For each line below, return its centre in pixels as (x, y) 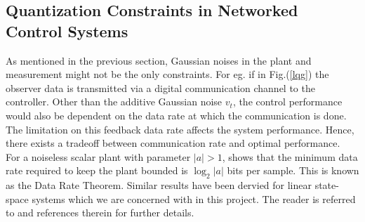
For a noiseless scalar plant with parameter (98, 156)
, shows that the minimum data (290, 156)
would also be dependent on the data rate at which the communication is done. (176, 115)
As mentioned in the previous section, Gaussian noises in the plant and (159, 60)
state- (327, 185)
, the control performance (287, 102)
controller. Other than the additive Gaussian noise (114, 102)
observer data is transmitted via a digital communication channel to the (160, 87)
